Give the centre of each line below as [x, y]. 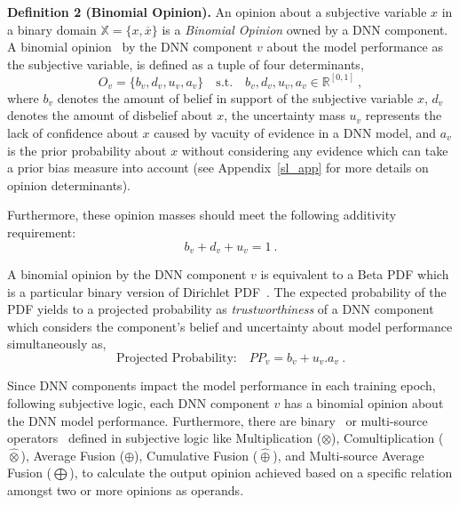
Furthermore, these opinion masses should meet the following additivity [202, 215]
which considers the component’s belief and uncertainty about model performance [230, 326]
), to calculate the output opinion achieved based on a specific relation [261, 473]
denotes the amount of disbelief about [110, 115]
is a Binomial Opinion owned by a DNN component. [305, 29]
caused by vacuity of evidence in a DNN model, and [295, 132]
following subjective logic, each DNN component [138, 403]
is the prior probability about [87, 150]
